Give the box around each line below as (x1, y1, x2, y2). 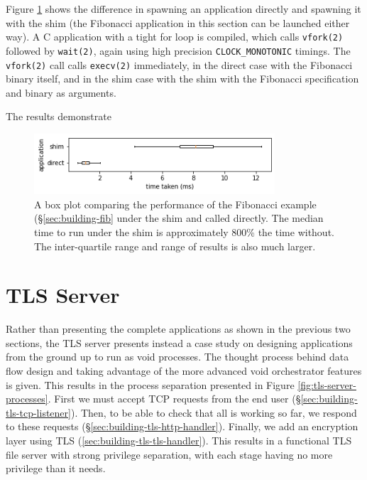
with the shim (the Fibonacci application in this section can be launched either (6, 15, 350, 30)
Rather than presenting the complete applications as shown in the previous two (6, 321, 351, 336)
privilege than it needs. (6, 461, 106, 476)
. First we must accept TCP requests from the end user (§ (48, 391, 301, 406)
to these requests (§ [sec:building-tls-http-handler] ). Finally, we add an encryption (6, 419, 358, 434)
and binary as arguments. (6, 85, 116, 100)
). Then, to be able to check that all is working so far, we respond (70, 405, 357, 420)
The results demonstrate (6, 109, 111, 124)
